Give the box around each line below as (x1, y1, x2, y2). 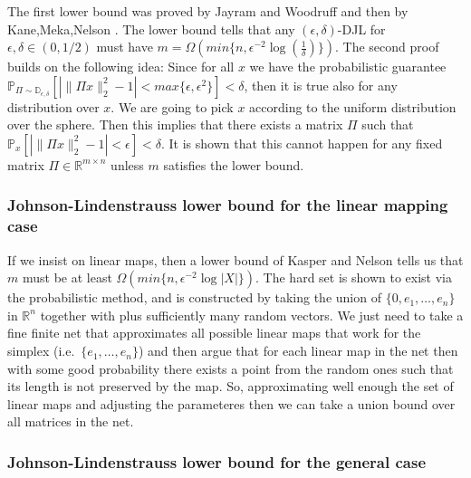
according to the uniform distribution (249, 97, 457, 116)
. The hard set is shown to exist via (255, 268, 452, 287)
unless (111, 155, 144, 174)
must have (96, 37, 153, 56)
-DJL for (337, 19, 386, 38)
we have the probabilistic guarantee (249, 57, 447, 76)
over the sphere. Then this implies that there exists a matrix (7, 115, 343, 134)
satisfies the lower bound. (163, 155, 304, 174)
